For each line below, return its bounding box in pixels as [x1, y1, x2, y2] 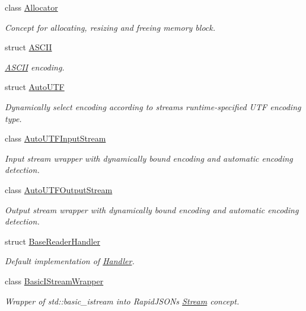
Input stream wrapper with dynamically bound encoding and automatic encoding [5, 152, 293, 164]
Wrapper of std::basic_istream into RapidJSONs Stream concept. [5, 294, 240, 307]
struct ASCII [5, 41, 52, 53]
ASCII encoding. [5, 60, 65, 73]
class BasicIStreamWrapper [5, 274, 104, 287]
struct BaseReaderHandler [5, 235, 100, 247]
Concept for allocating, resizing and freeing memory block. [5, 21, 216, 33]
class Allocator [5, 1, 58, 13]
